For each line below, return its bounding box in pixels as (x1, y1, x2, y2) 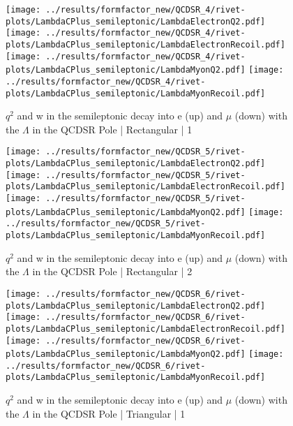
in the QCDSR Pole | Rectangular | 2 (32, 264, 193, 279)
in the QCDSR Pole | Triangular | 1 (32, 406, 186, 420)
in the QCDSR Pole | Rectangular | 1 (32, 122, 193, 136)
